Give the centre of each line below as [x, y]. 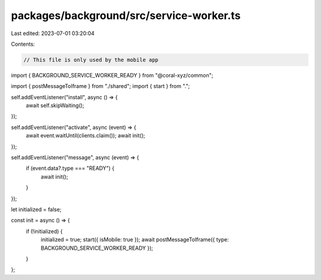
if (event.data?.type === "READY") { [70, 168]
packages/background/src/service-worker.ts [126, 15]
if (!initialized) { [44, 231]
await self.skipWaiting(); [55, 106]
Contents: [23, 44]
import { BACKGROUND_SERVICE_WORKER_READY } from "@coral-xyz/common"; [112, 75]
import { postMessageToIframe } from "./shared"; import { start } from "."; [100, 86]
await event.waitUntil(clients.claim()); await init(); [86, 136]
